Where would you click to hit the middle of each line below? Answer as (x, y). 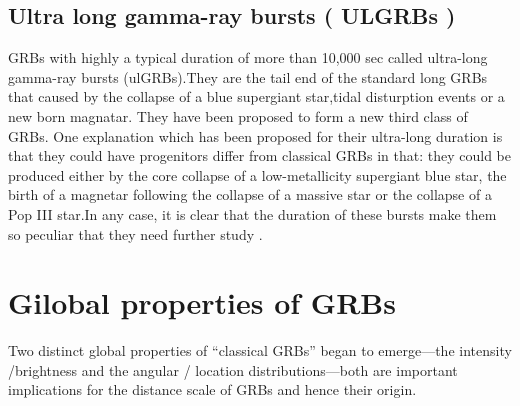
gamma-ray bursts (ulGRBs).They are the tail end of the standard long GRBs (248, 76)
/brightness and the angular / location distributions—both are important (233, 369)
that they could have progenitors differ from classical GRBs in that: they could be (260, 155)
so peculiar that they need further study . (135, 233)
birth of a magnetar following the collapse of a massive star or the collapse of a (250, 194)
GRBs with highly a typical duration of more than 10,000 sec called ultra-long (248, 57)
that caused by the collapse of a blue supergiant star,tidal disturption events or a (256, 96)
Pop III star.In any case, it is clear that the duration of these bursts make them (252, 213)
